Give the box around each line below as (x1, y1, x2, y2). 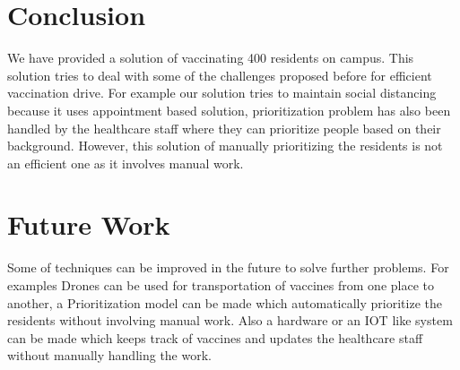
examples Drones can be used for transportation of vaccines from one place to (7, 276, 434, 294)
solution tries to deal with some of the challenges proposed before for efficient (7, 65, 432, 84)
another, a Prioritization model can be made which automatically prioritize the (7, 293, 442, 312)
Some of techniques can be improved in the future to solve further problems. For (7, 258, 449, 277)
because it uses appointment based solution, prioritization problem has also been (7, 100, 451, 119)
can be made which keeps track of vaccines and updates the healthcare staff (7, 328, 423, 347)
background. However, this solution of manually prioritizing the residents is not (7, 136, 443, 155)
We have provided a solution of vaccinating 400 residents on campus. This (7, 48, 414, 67)
